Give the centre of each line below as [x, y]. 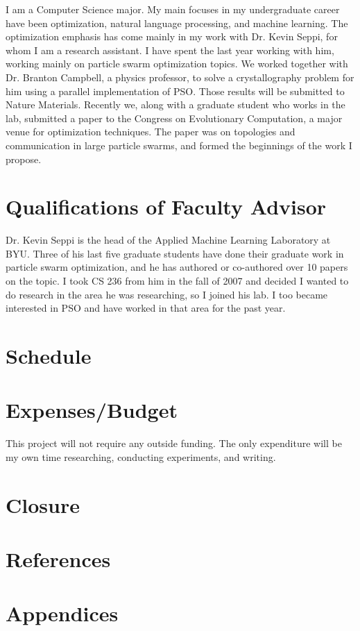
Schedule [49, 355]
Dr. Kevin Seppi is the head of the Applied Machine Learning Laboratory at [168, 240]
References [58, 559]
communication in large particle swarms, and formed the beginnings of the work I [179, 145]
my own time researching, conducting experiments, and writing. [141, 456]
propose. [24, 159]
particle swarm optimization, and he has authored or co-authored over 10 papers [177, 267]
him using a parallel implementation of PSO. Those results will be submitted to [175, 91]
